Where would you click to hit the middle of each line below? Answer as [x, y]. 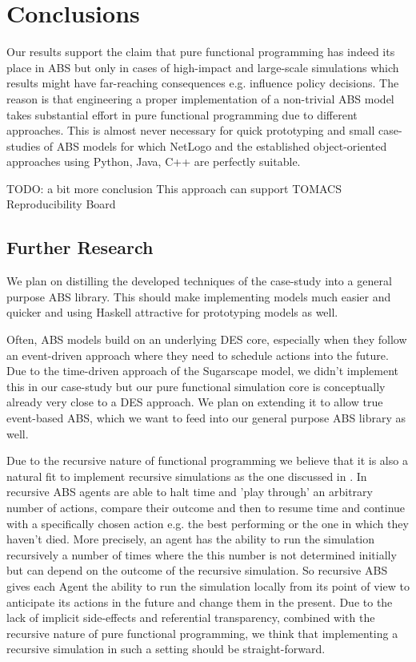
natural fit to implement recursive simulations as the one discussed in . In [187, 476]
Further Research [80, 247]
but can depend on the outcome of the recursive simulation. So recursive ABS [197, 570]
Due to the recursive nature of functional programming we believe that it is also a [207, 460]
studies [24, 145]
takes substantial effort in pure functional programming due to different [182, 114]
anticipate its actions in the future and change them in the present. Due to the [200, 601]
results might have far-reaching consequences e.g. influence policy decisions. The [203, 83]
